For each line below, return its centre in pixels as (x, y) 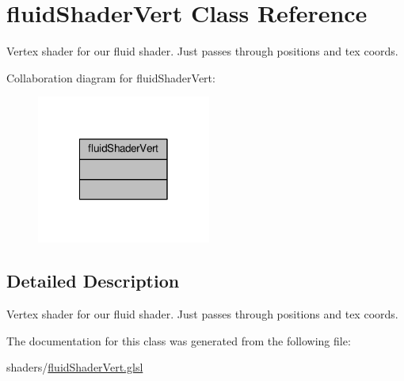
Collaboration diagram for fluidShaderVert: (111, 77)
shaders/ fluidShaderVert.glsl (75, 367)
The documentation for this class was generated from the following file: (179, 340)
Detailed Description (93, 281)
